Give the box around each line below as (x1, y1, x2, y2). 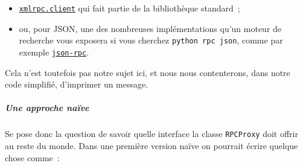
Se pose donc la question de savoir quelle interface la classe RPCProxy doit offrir (5, 127, 298, 140)
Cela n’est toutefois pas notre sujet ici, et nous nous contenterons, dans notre (5, 66, 290, 78)
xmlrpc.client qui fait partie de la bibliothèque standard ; (19, 2, 240, 14)
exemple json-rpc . (19, 45, 89, 58)
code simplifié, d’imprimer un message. (5, 78, 148, 91)
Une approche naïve (5, 101, 89, 114)
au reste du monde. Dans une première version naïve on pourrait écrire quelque (5, 139, 298, 152)
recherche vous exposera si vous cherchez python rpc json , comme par (19, 34, 283, 46)
